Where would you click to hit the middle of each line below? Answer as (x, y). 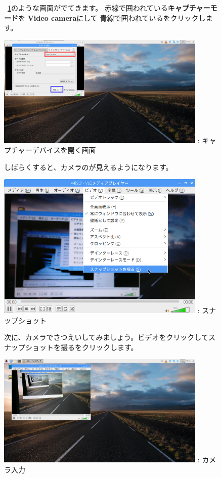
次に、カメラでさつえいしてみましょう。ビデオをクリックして (106, 337)
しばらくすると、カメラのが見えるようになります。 (89, 167)
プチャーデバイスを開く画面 (50, 150)
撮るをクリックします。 (99, 347)
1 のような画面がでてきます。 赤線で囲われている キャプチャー (109, 8)
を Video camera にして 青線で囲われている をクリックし (112, 17)
